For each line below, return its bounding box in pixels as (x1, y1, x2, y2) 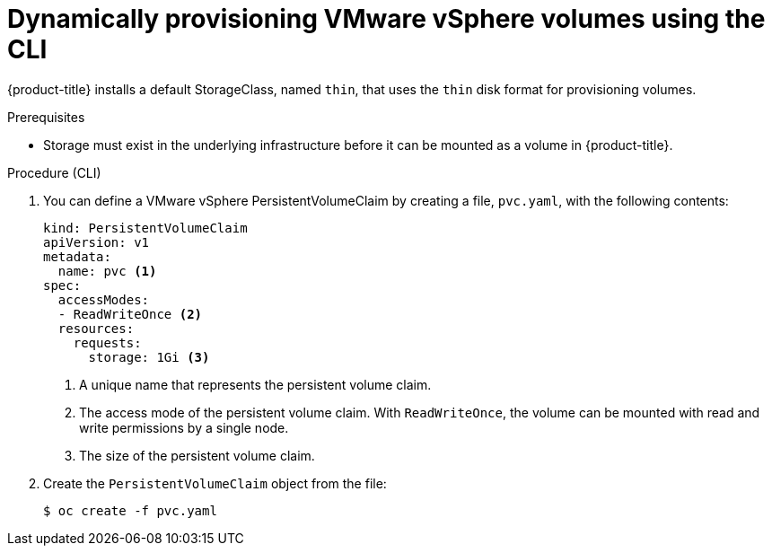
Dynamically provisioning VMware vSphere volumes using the (7, 4, 766, 34)
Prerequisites (7, 109, 85, 125)
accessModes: (57, 292, 150, 307)
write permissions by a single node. (79, 419, 289, 435)
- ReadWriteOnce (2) (57, 306, 203, 321)
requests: (73, 335, 142, 350)
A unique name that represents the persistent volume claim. (79, 376, 432, 392)
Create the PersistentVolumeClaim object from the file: (43, 475, 387, 491)
